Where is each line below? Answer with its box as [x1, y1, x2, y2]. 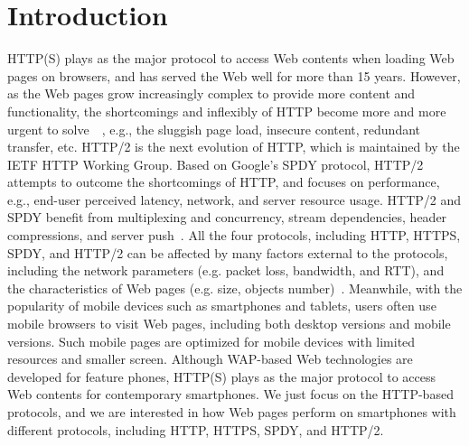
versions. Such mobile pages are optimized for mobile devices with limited [7, 331, 416, 350]
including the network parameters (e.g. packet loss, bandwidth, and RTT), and [7, 261, 445, 280]
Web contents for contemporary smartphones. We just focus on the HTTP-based [7, 385, 454, 404]
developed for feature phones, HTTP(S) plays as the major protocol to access [7, 367, 436, 386]
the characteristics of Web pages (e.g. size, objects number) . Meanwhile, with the [7, 278, 463, 297]
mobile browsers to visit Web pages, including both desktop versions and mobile [7, 314, 451, 333]
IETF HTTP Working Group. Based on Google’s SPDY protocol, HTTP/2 [7, 154, 424, 173]
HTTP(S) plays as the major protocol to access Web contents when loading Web [7, 49, 455, 68]
